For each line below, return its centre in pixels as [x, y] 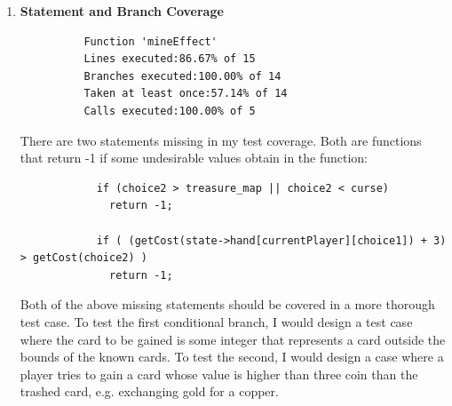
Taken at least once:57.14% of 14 [186, 94]
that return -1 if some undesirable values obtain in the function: [194, 158]
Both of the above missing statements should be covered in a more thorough [227, 304]
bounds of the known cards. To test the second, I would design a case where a [232, 357]
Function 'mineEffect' [151, 41]
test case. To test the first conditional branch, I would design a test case [216, 321]
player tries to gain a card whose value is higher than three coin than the [219, 374]
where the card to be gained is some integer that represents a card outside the [233, 339]
